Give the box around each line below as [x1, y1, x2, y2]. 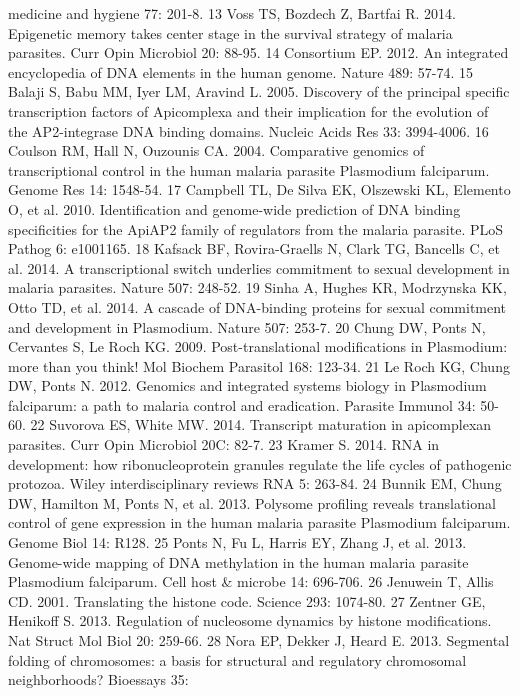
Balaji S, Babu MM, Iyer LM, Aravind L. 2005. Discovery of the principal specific [8, 81, 510, 102]
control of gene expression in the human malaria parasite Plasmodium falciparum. [8, 512, 511, 533]
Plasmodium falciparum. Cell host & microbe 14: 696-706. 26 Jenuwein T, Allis [8, 571, 494, 592]
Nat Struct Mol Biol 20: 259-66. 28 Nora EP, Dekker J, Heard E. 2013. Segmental [8, 630, 510, 650]
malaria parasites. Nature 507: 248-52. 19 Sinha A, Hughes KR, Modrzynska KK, [8, 277, 507, 298]
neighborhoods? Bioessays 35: [8, 669, 189, 690]
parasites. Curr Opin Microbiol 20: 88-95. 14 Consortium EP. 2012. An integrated [8, 42, 509, 63]
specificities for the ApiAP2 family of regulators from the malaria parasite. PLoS [8, 218, 504, 239]
